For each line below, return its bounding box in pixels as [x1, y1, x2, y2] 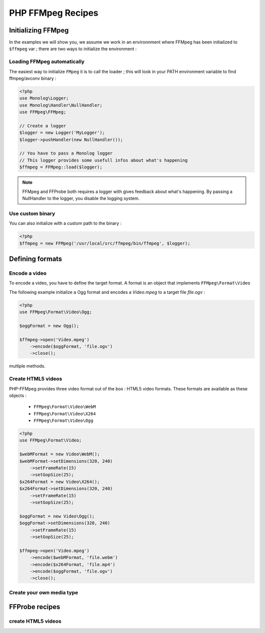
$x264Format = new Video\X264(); [19, 479, 100, 484]
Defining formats [9, 254, 62, 263]
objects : [9, 392, 27, 398]
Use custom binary [9, 210, 55, 217]
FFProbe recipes [9, 603, 61, 611]
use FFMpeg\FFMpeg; [19, 109, 66, 115]
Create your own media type [9, 589, 79, 596]
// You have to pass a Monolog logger [19, 151, 113, 156]
